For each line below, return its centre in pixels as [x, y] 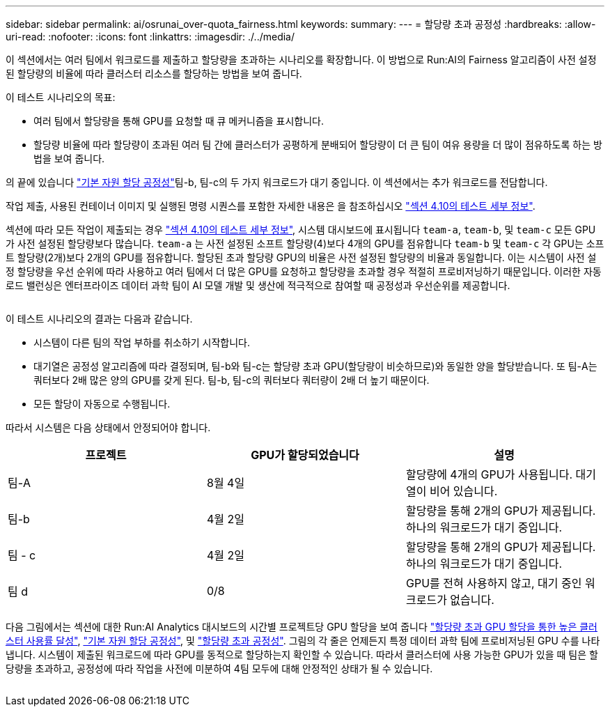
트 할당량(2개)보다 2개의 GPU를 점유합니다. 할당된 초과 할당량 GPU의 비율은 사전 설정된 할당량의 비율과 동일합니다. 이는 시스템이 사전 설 [301, 257]
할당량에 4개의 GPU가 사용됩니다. [489, 474]
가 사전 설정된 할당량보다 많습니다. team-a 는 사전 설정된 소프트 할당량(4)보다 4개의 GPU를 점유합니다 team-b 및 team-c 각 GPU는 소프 [305, 243]
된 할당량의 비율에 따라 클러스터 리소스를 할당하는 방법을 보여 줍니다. [154, 73]
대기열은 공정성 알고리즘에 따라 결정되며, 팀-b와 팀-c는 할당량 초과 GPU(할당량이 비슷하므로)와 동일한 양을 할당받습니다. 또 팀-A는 [315, 366]
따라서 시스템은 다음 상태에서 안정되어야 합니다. [108, 427]
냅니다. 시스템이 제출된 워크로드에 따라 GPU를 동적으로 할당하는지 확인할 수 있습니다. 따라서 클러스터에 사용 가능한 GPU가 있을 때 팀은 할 [302, 655]
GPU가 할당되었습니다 [305, 455]
